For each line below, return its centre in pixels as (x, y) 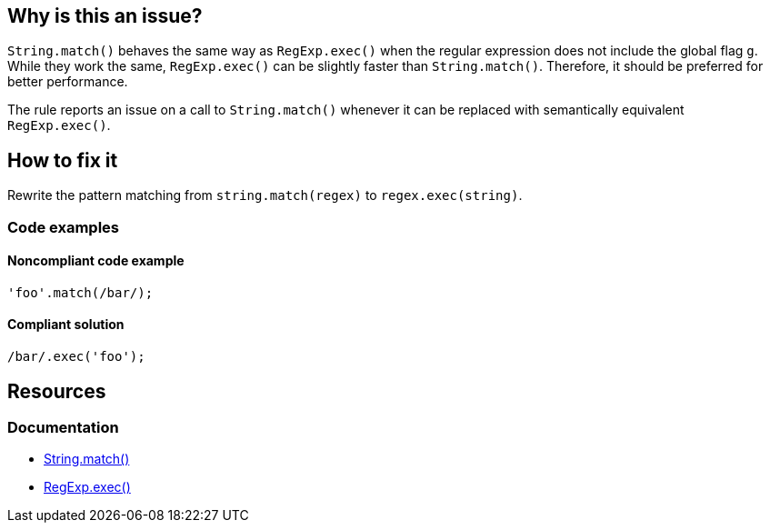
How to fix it (63, 160)
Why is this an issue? (105, 16)
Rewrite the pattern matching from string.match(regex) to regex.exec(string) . (265, 195)
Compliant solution (66, 325)
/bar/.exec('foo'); (76, 357)
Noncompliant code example (96, 261)
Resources (57, 391)
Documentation (63, 427)
